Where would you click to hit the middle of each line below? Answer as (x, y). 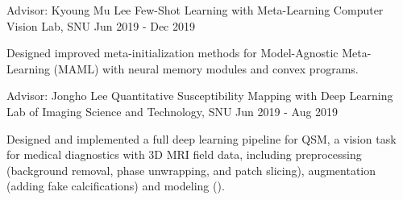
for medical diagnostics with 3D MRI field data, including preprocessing (184, 154)
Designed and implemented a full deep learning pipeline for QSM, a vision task (201, 138)
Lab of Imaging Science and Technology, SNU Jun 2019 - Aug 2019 (172, 111)
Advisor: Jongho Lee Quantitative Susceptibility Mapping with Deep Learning (200, 96)
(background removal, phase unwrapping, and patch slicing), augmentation (191, 170)
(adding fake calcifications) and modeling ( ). (116, 186)
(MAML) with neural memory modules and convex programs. (206, 68)
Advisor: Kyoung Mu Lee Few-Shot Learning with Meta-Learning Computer (195, 10)
